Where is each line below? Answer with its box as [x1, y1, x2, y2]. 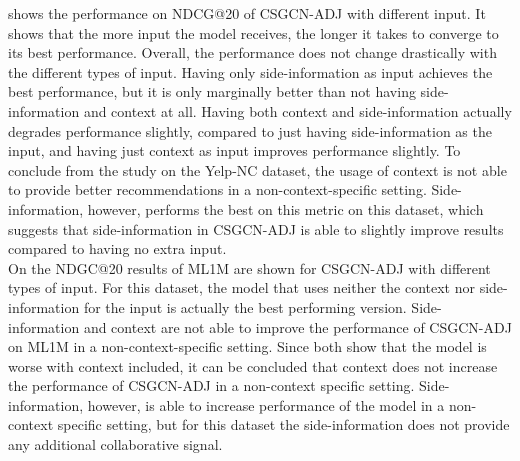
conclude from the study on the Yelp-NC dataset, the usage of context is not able [8, 159, 507, 180]
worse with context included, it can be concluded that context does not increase [8, 355, 498, 376]
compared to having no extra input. [8, 238, 227, 259]
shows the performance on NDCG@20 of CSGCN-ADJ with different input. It [8, 3, 486, 23]
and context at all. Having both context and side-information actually [83, 100, 512, 121]
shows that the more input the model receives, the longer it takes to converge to [8, 22, 499, 43]
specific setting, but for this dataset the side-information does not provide [57, 414, 510, 435]
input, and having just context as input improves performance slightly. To [8, 140, 461, 161]
